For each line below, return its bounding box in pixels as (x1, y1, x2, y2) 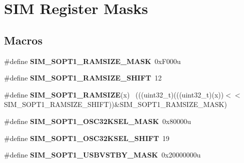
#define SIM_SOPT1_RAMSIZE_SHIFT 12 (4, 72, 162, 83)
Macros (4, 32, 42, 47)
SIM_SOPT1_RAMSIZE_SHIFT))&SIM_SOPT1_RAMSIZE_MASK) (4, 99, 227, 109)
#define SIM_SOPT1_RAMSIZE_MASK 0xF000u (4, 55, 181, 66)
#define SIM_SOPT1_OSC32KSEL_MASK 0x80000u (4, 115, 191, 126)
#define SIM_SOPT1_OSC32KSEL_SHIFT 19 (4, 132, 169, 143)
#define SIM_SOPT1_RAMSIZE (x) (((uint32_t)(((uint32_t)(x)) (4, 89, 224, 99)
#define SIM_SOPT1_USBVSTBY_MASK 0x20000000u (4, 149, 201, 160)
